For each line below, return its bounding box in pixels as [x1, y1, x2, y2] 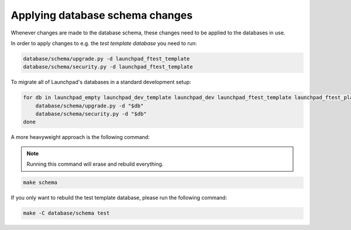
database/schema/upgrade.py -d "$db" [35, 102, 144, 109]
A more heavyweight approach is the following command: [11, 134, 150, 141]
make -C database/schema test [23, 210, 110, 217]
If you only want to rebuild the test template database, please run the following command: [11, 194, 228, 201]
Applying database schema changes [11, 9, 193, 22]
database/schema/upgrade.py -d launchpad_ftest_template [23, 55, 190, 62]
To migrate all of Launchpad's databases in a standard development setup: [11, 79, 191, 86]
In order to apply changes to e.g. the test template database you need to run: [11, 40, 197, 47]
